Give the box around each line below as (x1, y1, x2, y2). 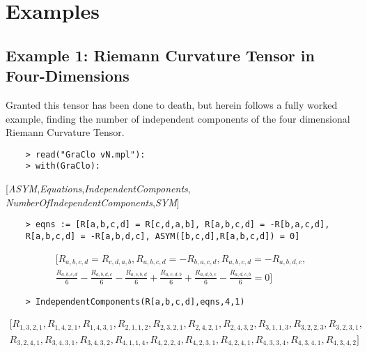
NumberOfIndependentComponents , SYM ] (6, 194, 180, 209)
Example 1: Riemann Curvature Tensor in (6, 44, 315, 66)
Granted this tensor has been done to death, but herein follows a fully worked (6, 97, 338, 112)
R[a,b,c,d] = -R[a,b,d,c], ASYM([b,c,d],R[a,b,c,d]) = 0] (25, 231, 300, 241)
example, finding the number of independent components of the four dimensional (6, 111, 350, 125)
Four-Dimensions (6, 65, 130, 86)
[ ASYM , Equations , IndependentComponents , (6, 181, 191, 196)
